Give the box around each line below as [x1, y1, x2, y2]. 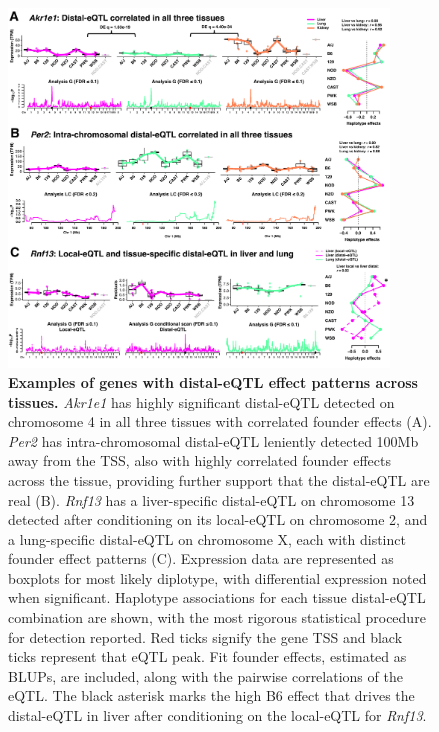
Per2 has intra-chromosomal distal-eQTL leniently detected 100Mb [8, 430, 419, 451]
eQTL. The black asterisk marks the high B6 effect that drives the [8, 685, 415, 706]
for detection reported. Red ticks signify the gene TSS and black [8, 626, 403, 647]
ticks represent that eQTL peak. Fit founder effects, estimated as [8, 646, 407, 667]
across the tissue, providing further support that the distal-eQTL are [8, 469, 430, 490]
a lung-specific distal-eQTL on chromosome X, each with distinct [8, 528, 406, 549]
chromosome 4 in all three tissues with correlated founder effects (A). [8, 411, 432, 432]
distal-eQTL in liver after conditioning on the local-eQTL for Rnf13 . [8, 705, 427, 726]
